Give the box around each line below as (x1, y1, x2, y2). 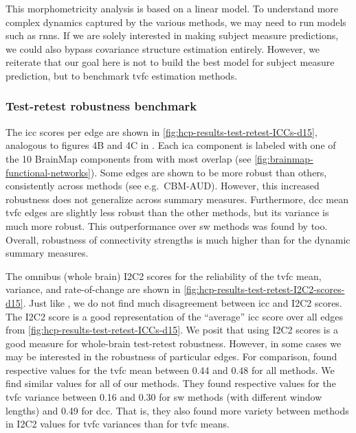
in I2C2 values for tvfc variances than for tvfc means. (5, 417, 230, 431)
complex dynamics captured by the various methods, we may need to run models (5, 14, 346, 29)
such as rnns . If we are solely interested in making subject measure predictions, (5, 28, 339, 43)
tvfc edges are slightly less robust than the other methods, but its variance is (5, 205, 329, 220)
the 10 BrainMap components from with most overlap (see (5, 151, 252, 165)
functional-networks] (5, 165, 91, 179)
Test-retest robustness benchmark (5, 97, 197, 115)
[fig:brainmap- (254, 151, 313, 165)
